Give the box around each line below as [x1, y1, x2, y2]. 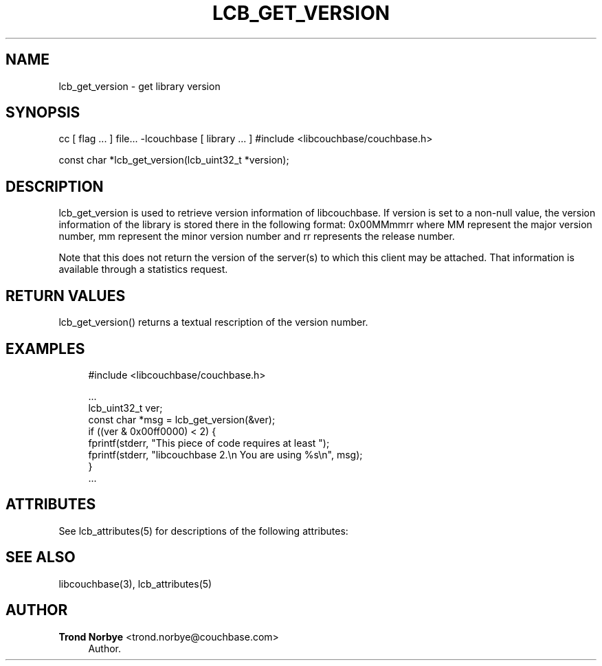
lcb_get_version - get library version [58, 80, 221, 92]
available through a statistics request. [58, 263, 228, 276]
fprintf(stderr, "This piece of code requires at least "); [88, 436, 330, 449]
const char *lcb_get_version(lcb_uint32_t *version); [58, 154, 289, 166]
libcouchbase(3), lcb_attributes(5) [58, 577, 212, 590]
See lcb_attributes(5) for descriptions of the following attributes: [58, 524, 348, 537]
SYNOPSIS [5, 104, 80, 122]
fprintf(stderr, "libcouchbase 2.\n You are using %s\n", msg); [88, 448, 363, 460]
